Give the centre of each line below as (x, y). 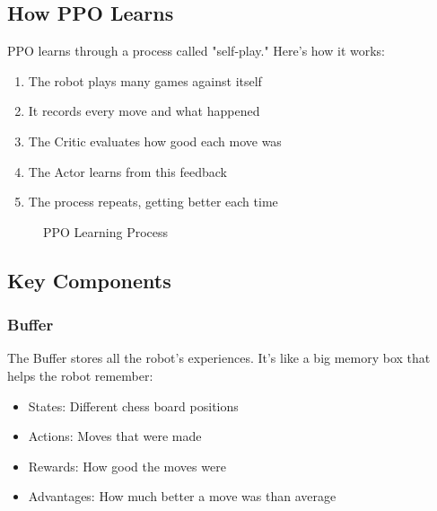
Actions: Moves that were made (115, 436)
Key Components (89, 280)
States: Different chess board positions (133, 405)
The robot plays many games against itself (145, 80)
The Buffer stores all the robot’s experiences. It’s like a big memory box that (219, 358)
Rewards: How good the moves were (127, 466)
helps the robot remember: (80, 375)
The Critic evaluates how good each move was (155, 141)
